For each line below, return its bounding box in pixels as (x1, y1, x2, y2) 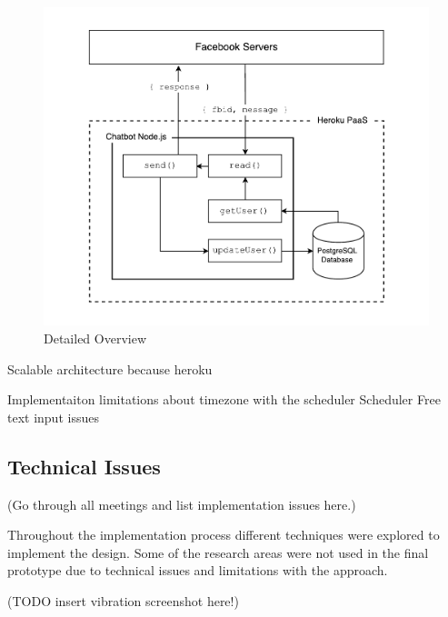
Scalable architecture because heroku (7, 359, 213, 378)
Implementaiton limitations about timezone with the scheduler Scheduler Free (7, 390, 441, 409)
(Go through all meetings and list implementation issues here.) (7, 494, 356, 513)
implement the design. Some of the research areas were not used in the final (7, 542, 429, 562)
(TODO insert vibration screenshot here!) (7, 592, 239, 611)
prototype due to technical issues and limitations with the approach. (7, 561, 388, 580)
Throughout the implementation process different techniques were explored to (7, 525, 440, 544)
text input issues (7, 407, 99, 426)
